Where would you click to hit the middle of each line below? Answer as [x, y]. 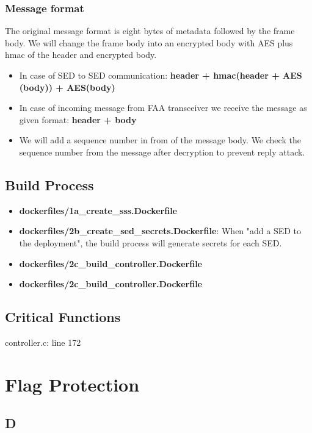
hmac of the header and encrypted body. [81, 55]
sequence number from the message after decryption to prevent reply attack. [162, 152]
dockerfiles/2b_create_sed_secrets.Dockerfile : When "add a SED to [160, 231]
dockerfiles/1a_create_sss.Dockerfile [98, 210]
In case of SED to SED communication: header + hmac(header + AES [161, 75]
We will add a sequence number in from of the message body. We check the [160, 140]
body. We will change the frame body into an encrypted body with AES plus [149, 42]
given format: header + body [78, 119]
